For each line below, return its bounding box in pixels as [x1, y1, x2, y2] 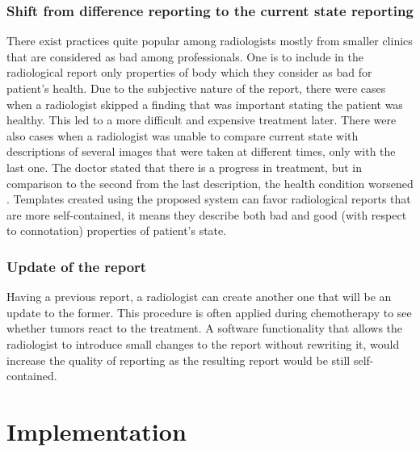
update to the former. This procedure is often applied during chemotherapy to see [6, 303, 412, 320]
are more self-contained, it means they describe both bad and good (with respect [6, 206, 407, 223]
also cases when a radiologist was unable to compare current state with [6, 127, 359, 144]
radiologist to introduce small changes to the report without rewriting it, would [6, 335, 400, 352]
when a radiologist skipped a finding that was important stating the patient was [6, 95, 403, 112]
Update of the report [6, 256, 147, 276]
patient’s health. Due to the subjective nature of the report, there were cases [6, 80, 386, 96]
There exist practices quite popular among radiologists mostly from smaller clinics [6, 32, 413, 49]
